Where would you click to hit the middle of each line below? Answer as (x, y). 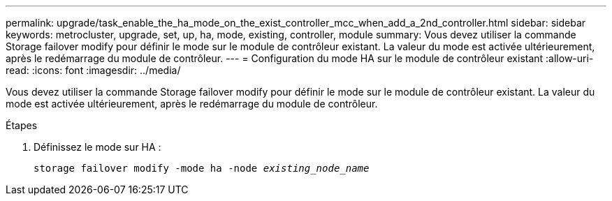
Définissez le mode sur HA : (97, 147)
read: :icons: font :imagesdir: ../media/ (93, 70)
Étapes (22, 125)
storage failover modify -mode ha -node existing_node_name (202, 168)
